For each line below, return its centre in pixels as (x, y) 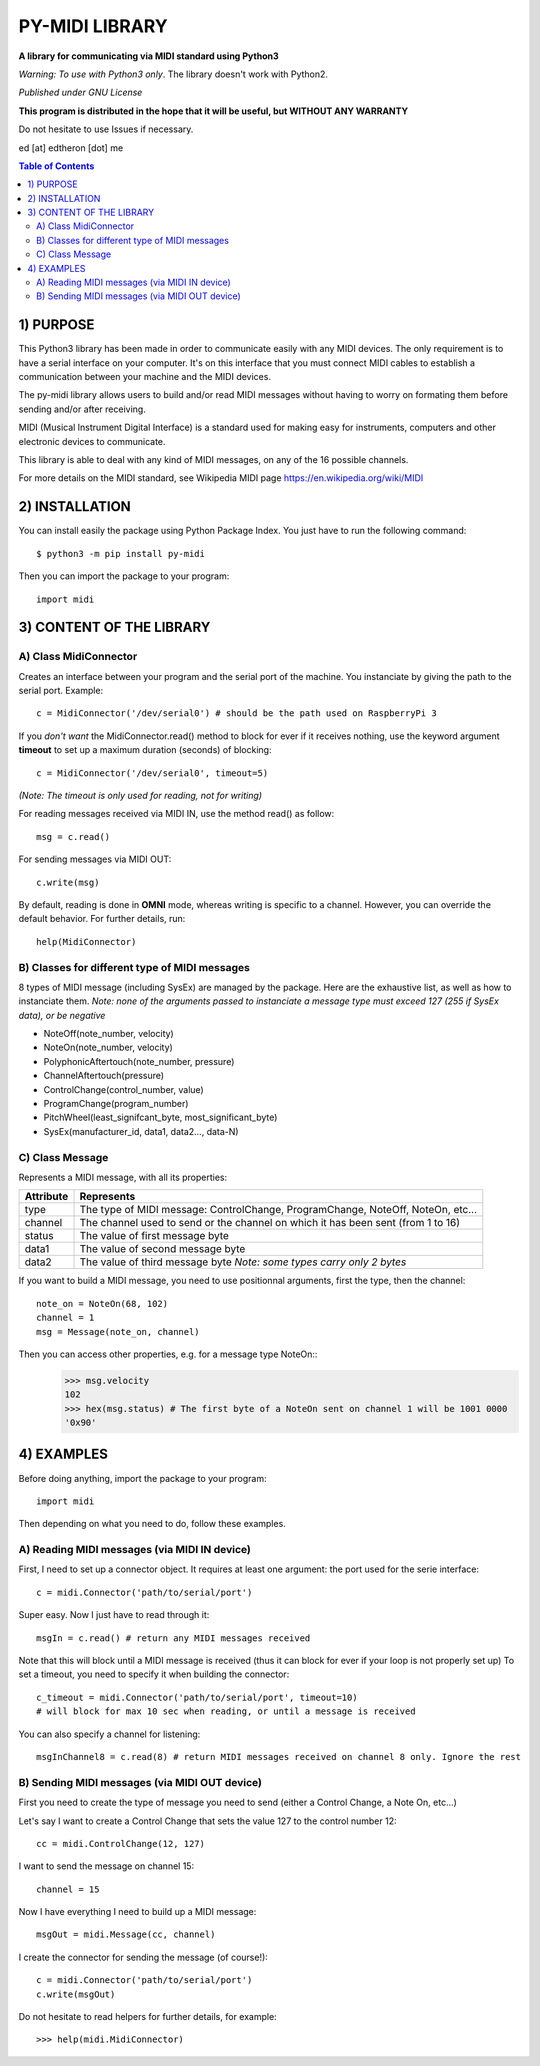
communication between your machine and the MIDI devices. (145, 377)
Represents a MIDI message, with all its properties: (123, 1177)
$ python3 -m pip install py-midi (120, 553)
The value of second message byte (162, 1249)
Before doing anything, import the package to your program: (142, 1478)
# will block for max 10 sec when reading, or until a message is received (226, 1711)
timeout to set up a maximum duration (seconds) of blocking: (145, 750)
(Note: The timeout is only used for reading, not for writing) (140, 796)
